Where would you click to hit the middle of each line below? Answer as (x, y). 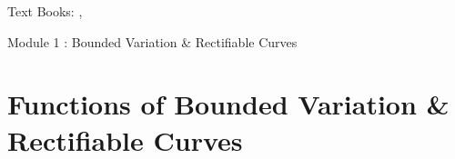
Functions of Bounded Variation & (228, 104)
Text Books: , (45, 11)
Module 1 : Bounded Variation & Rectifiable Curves (152, 41)
